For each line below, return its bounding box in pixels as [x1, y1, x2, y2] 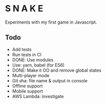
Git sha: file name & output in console [12, 78, 88, 83]
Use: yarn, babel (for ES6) [12, 62, 65, 68]
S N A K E [5, 3, 43, 14]
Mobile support [12, 88, 43, 94]
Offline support [12, 83, 43, 89]
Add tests [12, 46, 32, 52]
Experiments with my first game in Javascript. [5, 19, 97, 25]
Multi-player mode [12, 72, 50, 78]
